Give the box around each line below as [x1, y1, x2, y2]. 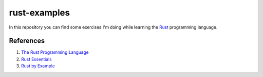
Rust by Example [21, 63, 55, 69]
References [9, 37, 45, 45]
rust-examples [9, 7, 70, 18]
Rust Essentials [21, 56, 52, 62]
